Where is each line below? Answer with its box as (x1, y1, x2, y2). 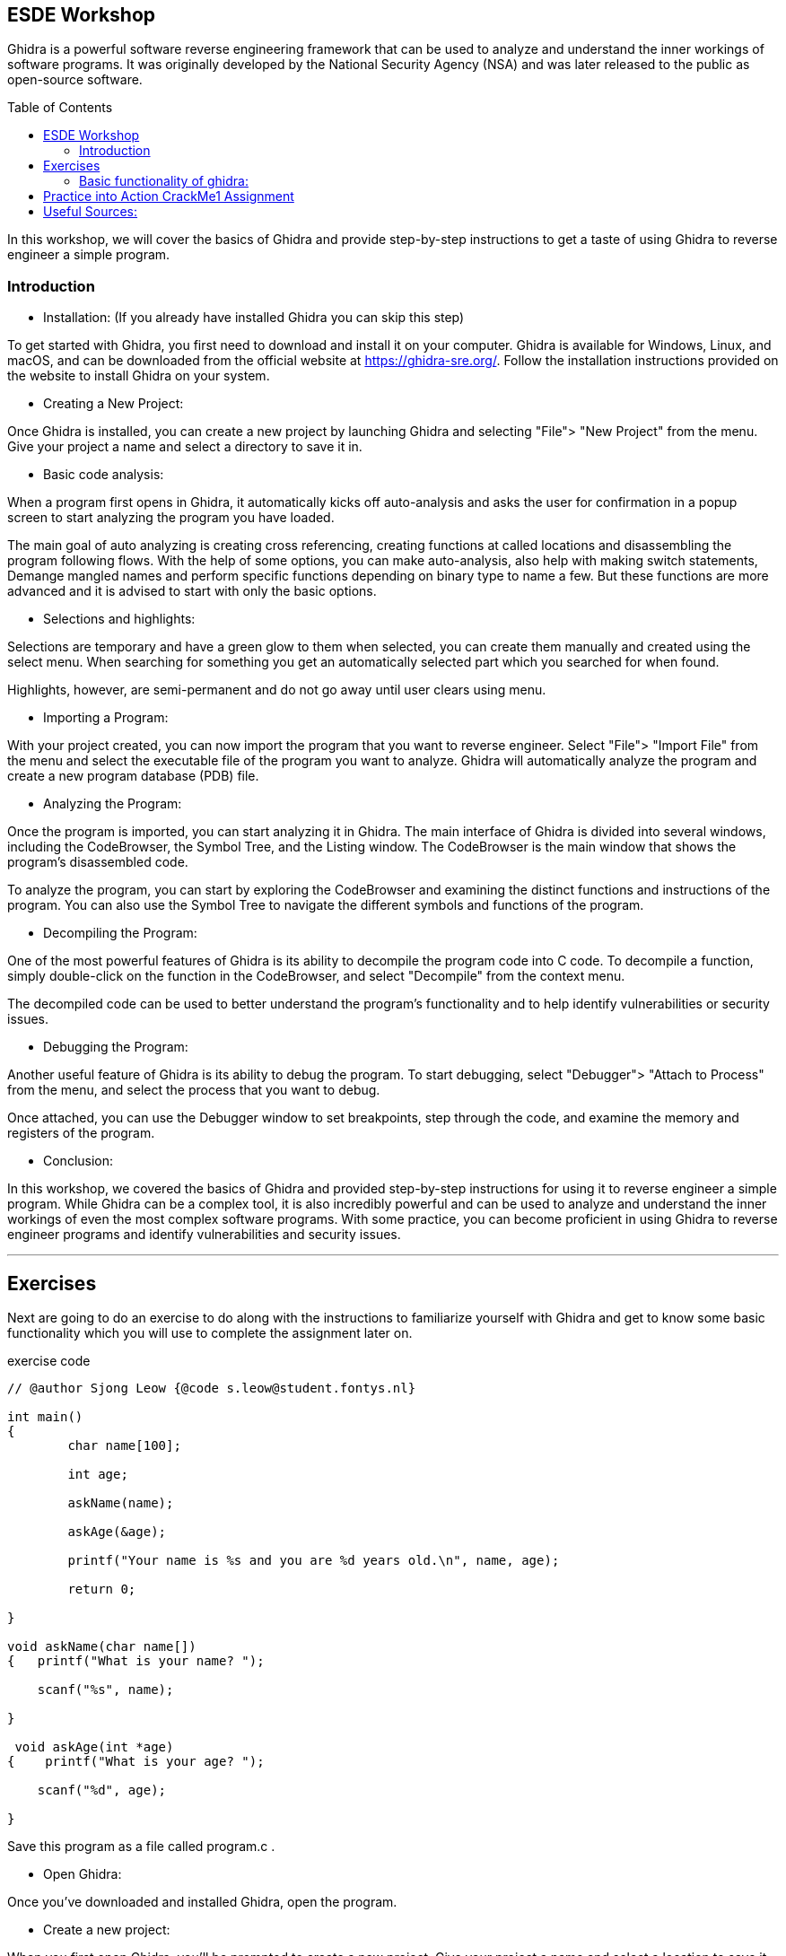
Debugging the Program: (43, 1039, 188, 1055)
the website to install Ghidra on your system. (7, 368, 270, 384)
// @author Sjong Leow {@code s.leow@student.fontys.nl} (7, 1381, 416, 1396)
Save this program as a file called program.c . (7, 1838, 275, 1855)
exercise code (7, 1353, 91, 1369)
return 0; (67, 1582, 136, 1597)
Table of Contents (7, 100, 113, 116)
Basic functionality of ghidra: (79, 173, 249, 189)
